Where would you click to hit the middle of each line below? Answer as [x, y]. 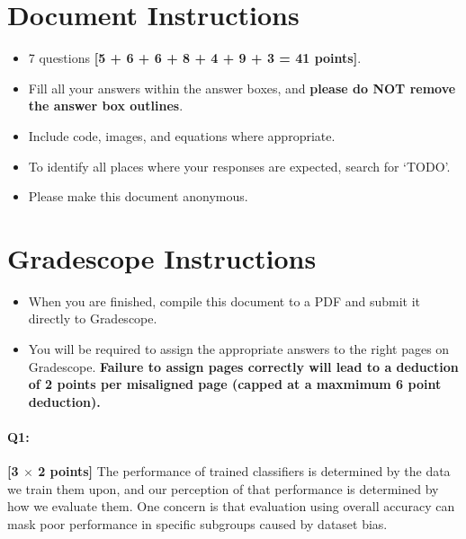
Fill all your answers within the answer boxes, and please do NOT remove [242, 88]
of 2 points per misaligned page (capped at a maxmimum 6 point [235, 384]
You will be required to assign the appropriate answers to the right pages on [239, 349]
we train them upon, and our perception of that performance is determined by [223, 488]
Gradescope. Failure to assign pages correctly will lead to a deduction [243, 366]
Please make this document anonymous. [138, 196]
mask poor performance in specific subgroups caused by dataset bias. [197, 523]
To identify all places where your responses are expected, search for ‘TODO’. [239, 166]
